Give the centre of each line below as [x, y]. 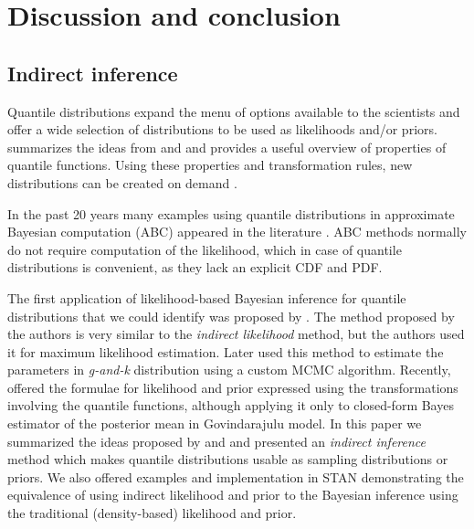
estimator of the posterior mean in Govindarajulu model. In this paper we [215, 423]
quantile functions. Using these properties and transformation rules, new [210, 165]
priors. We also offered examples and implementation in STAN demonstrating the [236, 476]
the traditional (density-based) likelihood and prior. [152, 513]
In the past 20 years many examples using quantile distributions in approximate [231, 213]
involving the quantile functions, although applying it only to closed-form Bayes [231, 405]
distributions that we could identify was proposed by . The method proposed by [231, 316]
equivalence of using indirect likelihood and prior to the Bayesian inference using [233, 495]
